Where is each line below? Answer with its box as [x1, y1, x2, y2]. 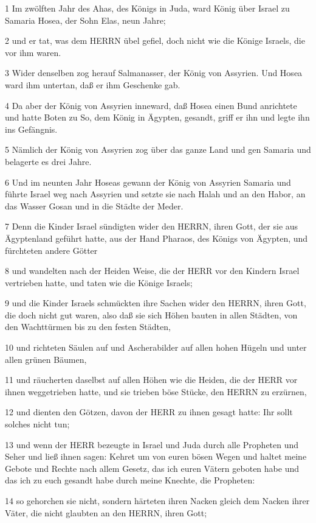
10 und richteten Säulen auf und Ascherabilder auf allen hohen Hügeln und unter [5, 341, 307, 354]
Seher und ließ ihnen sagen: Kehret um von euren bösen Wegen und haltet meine [5, 450, 307, 463]
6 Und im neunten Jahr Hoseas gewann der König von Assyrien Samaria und [5, 175, 291, 188]
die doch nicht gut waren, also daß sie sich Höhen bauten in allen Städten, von [5, 308, 298, 321]
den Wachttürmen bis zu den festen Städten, [5, 320, 171, 333]
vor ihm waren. [5, 46, 61, 58]
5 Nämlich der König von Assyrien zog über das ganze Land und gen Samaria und [5, 143, 311, 156]
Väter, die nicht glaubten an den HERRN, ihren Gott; [5, 506, 207, 519]
